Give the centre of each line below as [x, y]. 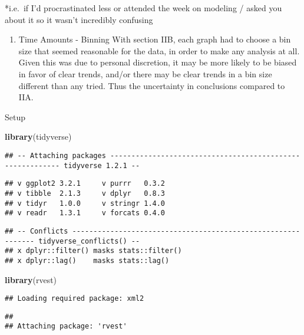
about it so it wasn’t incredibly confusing [79, 19]
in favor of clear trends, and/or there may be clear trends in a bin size [145, 73]
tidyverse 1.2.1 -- [102, 165]
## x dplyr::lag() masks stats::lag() [87, 260]
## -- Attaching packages [55, 155]
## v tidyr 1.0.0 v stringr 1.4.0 [85, 203]
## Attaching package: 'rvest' [66, 326]
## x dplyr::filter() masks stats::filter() [93, 251]
